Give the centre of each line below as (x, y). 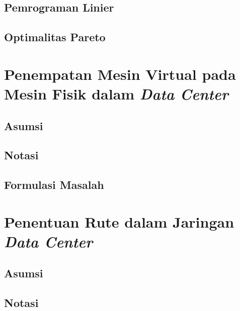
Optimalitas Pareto (55, 37)
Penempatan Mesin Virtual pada (120, 74)
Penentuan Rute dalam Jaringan (119, 221)
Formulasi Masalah (54, 185)
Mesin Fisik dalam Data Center (116, 93)
